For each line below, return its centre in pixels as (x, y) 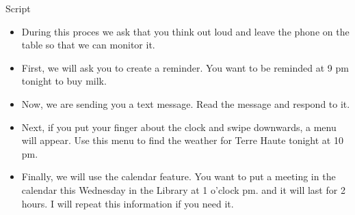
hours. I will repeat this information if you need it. (128, 203)
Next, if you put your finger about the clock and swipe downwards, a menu (179, 127)
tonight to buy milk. (64, 81)
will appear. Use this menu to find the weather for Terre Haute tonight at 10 (182, 140)
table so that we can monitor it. (88, 45)
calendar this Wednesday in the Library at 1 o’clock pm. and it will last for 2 (183, 189)
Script (18, 8)
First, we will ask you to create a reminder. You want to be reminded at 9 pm (185, 67)
